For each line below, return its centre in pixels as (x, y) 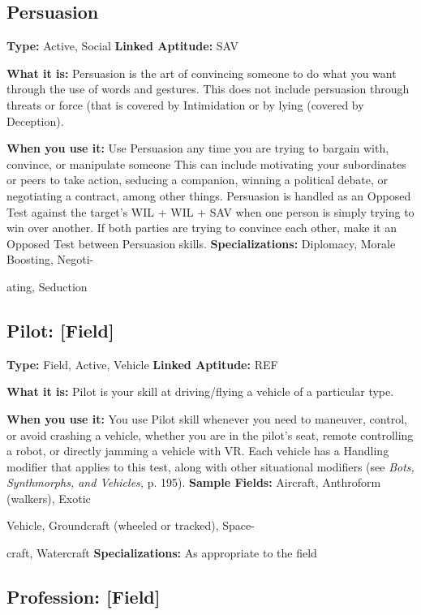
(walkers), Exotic (49, 498)
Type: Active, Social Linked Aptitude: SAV (123, 46)
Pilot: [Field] (60, 330)
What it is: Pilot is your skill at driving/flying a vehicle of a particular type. (200, 391)
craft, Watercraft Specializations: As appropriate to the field (162, 553)
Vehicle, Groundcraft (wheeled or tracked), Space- (131, 525)
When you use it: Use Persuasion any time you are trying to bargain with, (198, 148)
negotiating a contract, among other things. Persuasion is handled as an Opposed (209, 195)
